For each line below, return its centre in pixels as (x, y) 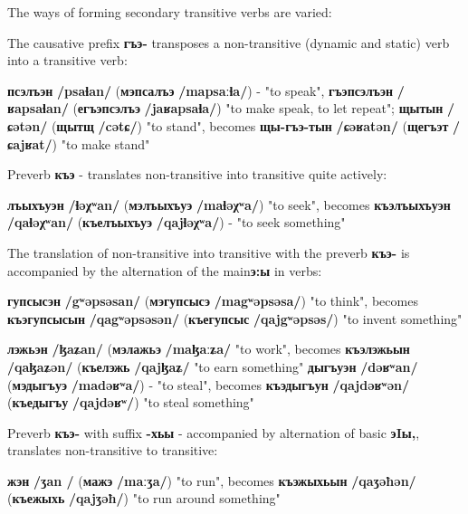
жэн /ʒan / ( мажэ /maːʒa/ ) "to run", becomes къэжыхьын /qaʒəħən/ (212, 480)
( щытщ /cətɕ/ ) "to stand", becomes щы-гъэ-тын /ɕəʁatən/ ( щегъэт (250, 125)
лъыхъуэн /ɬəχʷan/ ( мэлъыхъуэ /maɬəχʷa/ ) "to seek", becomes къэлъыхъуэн (229, 204)
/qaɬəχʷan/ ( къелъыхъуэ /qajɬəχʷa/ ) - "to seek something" (177, 222)
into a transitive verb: (67, 60)
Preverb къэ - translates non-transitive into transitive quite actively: (197, 174)
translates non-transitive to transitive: (113, 450)
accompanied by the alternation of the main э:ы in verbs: (165, 270)
